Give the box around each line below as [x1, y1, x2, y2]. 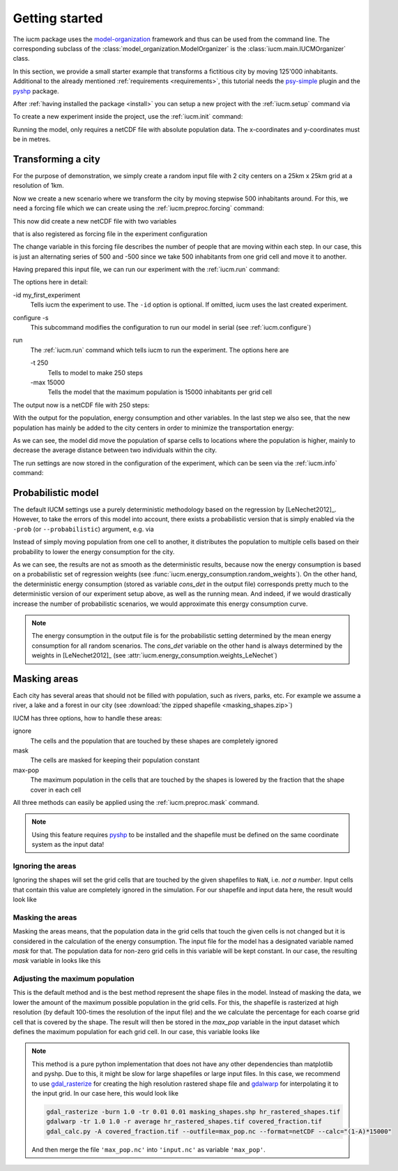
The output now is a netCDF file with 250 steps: [13, 400, 150, 409]
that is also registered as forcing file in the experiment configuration [13, 229, 208, 238]
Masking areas [13, 673, 79, 685]
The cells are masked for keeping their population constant [30, 756, 200, 764]
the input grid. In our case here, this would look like [31, 1089, 179, 1097]
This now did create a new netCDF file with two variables [13, 217, 177, 225]
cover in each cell [30, 785, 82, 794]
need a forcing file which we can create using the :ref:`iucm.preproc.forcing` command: [13, 204, 265, 212]
